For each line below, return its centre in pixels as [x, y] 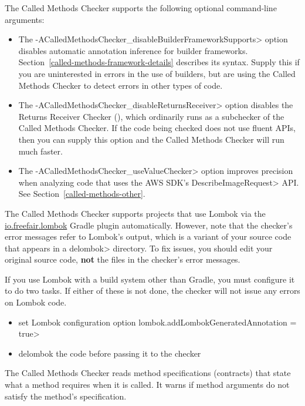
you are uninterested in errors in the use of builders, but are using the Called [157, 73]
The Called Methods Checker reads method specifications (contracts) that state [148, 373]
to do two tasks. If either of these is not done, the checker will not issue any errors [152, 291]
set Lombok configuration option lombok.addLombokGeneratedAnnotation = [157, 322]
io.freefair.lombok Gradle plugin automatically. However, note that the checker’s [149, 225]
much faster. [40, 151]
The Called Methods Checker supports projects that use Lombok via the [135, 213]
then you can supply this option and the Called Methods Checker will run [151, 139]
